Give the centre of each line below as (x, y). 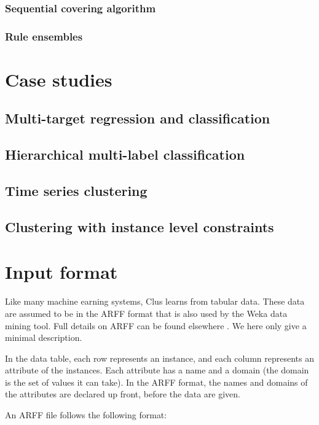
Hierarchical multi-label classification (125, 154)
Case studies (59, 79)
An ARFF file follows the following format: (86, 415)
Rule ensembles (44, 36)
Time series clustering (76, 191)
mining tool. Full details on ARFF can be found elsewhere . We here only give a (156, 325)
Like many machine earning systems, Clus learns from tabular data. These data (155, 301)
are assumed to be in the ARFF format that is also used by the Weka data (146, 313)
